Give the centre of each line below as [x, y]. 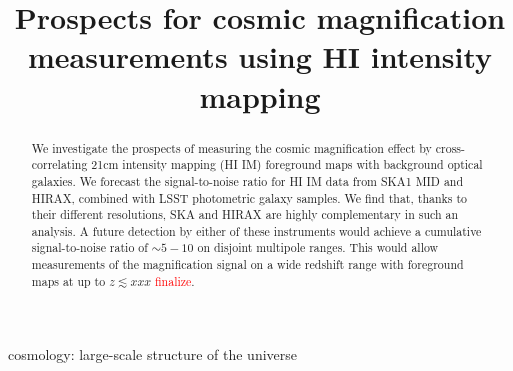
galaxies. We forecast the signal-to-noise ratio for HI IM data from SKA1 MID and [247, 180]
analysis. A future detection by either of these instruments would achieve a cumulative [256, 230]
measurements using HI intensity [260, 56]
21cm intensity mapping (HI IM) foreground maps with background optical [287, 164]
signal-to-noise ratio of [89, 247]
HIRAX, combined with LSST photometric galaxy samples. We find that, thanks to [249, 197]
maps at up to [68, 280]
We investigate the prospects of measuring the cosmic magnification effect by [231, 147]
